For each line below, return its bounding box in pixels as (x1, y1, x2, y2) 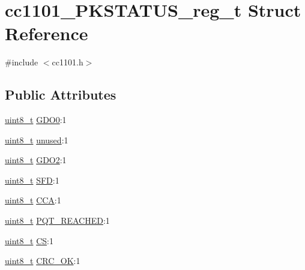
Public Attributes (5, 85, 116, 104)
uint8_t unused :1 (5, 133, 68, 146)
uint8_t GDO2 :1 (5, 154, 67, 166)
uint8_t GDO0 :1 (5, 113, 67, 126)
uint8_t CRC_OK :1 (5, 254, 80, 267)
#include (5, 56, 38, 68)
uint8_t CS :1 (5, 234, 53, 247)
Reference (5, 21, 88, 46)
